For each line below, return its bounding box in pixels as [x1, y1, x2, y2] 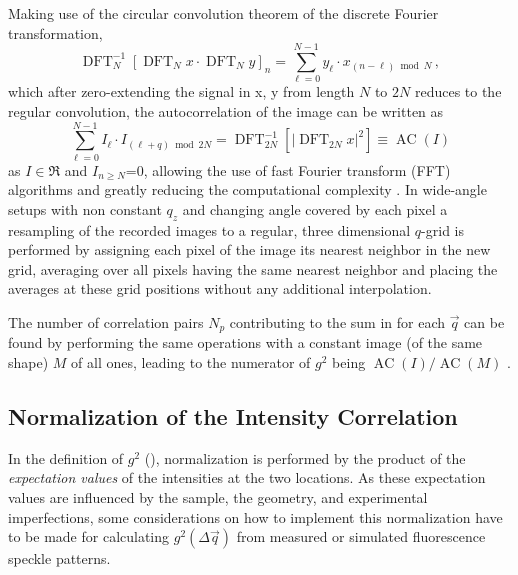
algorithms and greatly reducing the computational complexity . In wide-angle [8, 179, 487, 200]
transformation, [8, 22, 103, 43]
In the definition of [8, 447, 124, 468]
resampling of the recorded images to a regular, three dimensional [8, 219, 411, 240]
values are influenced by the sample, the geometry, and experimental [8, 487, 428, 508]
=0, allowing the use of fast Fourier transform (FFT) [125, 159, 451, 180]
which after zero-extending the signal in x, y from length [8, 81, 355, 102]
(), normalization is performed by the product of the [144, 447, 466, 468]
